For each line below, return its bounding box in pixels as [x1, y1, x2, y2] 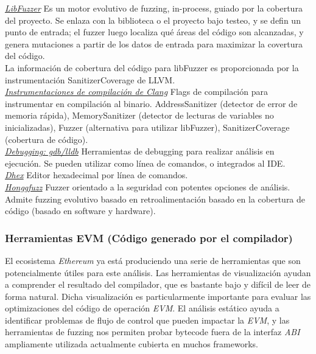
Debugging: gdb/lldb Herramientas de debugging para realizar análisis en [5, 145, 275, 158]
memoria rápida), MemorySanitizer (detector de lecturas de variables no [5, 109, 274, 122]
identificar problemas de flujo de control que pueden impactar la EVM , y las [5, 313, 290, 326]
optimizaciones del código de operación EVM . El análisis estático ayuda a [5, 302, 279, 314]
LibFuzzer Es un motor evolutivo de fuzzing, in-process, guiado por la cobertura [5, 2, 303, 14]
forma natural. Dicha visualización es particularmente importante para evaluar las [5, 290, 311, 302]
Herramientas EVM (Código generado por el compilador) [5, 230, 293, 245]
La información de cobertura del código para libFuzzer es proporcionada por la [5, 61, 299, 74]
